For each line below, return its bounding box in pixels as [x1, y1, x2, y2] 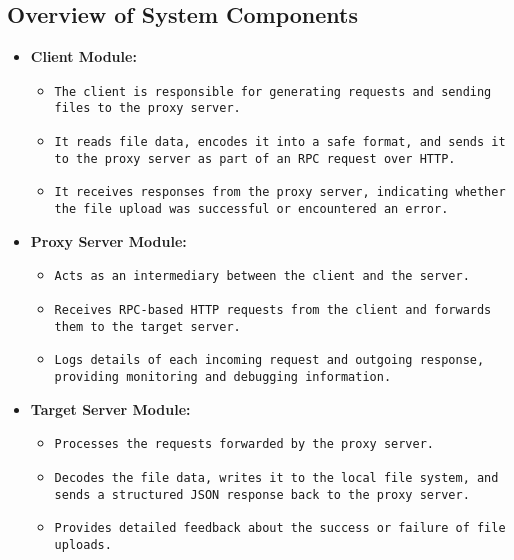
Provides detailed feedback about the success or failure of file [54, 521, 506, 536]
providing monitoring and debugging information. [54, 369, 392, 384]
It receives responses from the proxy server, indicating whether [54, 185, 506, 200]
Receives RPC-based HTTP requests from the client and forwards [54, 302, 492, 317]
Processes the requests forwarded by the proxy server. [54, 437, 435, 452]
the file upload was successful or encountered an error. [54, 202, 449, 217]
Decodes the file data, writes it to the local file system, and [54, 470, 499, 485]
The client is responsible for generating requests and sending [54, 84, 492, 99]
